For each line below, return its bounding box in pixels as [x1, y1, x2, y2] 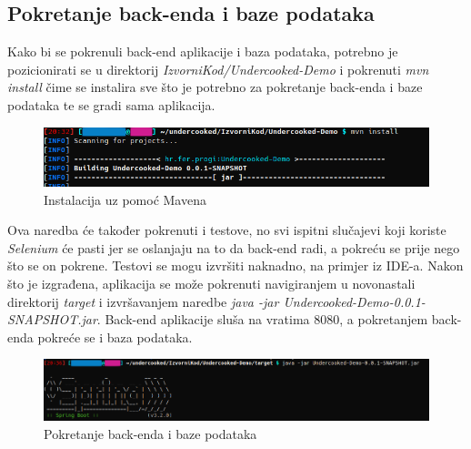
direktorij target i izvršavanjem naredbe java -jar [7, 291, 279, 311]
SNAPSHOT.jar [7, 310, 97, 329]
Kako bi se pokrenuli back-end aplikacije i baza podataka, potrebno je [7, 42, 398, 61]
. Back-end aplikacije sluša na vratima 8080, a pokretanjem [96, 310, 428, 329]
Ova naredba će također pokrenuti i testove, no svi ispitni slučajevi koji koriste [7, 220, 446, 240]
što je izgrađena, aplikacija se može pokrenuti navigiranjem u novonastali [7, 273, 416, 292]
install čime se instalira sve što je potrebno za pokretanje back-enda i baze [7, 77, 423, 97]
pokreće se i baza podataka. [37, 327, 193, 346]
